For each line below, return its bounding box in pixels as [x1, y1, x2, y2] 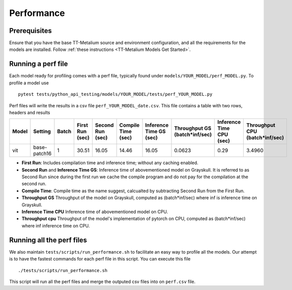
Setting [33, 128, 51, 135]
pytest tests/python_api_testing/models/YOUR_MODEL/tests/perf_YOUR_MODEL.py [18, 91, 213, 97]
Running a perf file [9, 60, 68, 68]
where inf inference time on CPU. [21, 223, 90, 229]
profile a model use [9, 80, 49, 86]
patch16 [33, 150, 52, 157]
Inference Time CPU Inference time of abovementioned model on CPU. [21, 209, 168, 215]
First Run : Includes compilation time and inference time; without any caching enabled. [21, 160, 199, 166]
